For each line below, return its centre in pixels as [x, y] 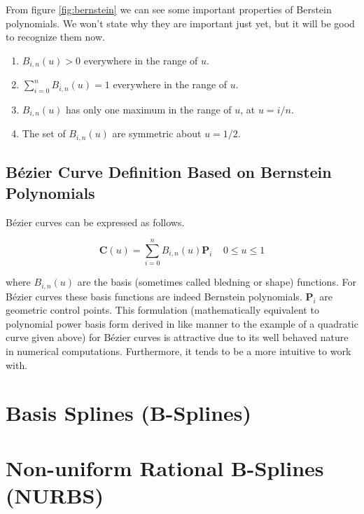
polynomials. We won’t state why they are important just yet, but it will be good [180, 23]
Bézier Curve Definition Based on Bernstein [169, 172]
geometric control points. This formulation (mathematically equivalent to [162, 310]
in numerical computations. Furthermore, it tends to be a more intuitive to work [178, 351]
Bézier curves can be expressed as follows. [95, 222]
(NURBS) [55, 495]
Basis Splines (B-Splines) [129, 413]
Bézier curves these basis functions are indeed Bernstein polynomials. [154, 296]
